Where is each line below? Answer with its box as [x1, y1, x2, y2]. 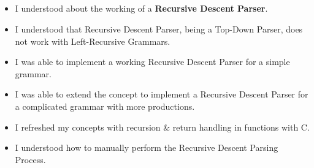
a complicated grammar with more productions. [15, 99, 195, 112]
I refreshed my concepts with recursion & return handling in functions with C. [15, 120, 310, 133]
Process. [15, 153, 46, 166]
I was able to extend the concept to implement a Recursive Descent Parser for [15, 88, 308, 101]
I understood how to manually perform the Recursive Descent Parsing [15, 141, 278, 154]
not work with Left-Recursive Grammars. [15, 34, 170, 47]
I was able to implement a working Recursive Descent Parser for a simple [15, 55, 290, 68]
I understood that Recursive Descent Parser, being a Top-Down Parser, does [15, 22, 303, 35]
